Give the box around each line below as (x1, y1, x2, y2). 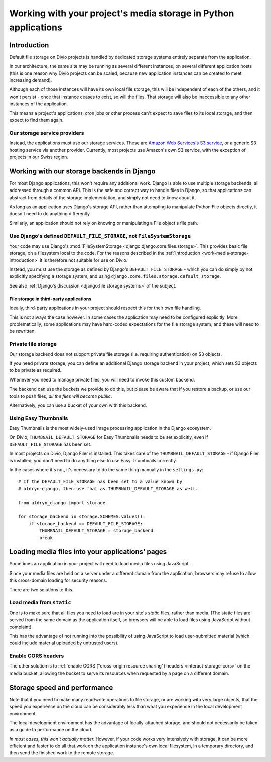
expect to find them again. (9, 117, 64, 123)
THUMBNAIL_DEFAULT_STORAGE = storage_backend (39, 528, 153, 534)
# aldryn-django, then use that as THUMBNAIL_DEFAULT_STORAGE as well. (18, 486, 198, 491)
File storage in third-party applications (9, 296, 92, 302)
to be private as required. (9, 367, 62, 373)
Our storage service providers (9, 129, 84, 136)
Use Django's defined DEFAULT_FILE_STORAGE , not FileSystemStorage (9, 232, 191, 239)
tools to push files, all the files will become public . (9, 393, 112, 399)
